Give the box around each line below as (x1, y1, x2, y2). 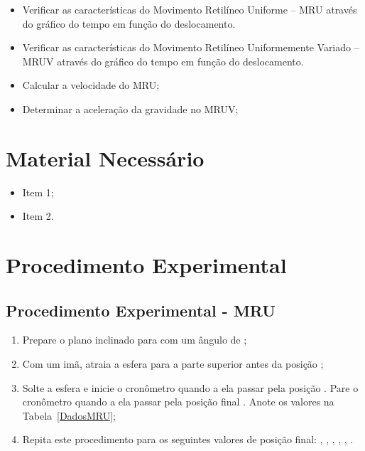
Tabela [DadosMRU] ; (22, 408, 116, 423)
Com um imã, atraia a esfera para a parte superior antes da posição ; (22, 356, 324, 371)
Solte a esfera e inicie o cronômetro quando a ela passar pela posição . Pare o (22, 380, 359, 395)
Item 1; (22, 184, 54, 199)
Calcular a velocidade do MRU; (22, 78, 160, 92)
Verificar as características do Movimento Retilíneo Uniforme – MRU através (22, 2, 357, 16)
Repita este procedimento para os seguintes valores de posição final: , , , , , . (22, 432, 354, 447)
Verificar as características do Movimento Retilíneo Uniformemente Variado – (22, 40, 359, 55)
